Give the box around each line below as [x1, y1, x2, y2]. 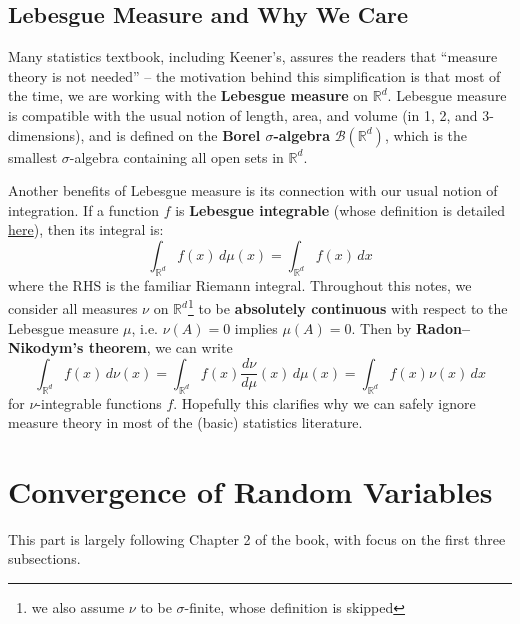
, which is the [384, 124, 468, 145]
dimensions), [8, 124, 85, 145]
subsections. [8, 548, 81, 569]
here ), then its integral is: [8, 219, 164, 240]
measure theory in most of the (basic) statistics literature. [8, 412, 363, 433]
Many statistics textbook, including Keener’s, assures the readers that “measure [8, 46, 498, 67]
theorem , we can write [88, 337, 233, 358]
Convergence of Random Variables [8, 470, 493, 511]
